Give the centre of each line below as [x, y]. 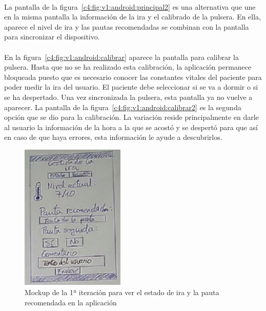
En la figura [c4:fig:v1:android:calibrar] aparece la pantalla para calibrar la [121, 57]
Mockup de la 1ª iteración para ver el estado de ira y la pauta [122, 292]
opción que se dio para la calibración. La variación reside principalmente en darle [131, 117]
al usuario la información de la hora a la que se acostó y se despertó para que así [131, 127]
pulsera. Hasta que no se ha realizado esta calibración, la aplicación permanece [128, 67]
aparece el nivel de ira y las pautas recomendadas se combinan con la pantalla [127, 26]
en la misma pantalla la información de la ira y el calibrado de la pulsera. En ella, [133, 17]
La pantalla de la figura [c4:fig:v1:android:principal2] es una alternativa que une [130, 6]
